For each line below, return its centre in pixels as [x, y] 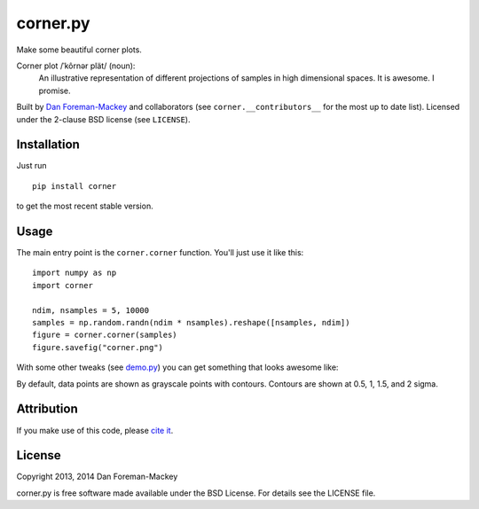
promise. [55, 90]
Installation [48, 145]
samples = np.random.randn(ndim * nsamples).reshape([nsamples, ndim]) [191, 323]
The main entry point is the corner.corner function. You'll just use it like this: [160, 253]
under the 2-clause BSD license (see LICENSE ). [103, 119]
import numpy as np [75, 273]
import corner [63, 285]
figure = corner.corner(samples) [105, 335]
